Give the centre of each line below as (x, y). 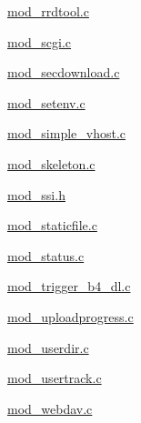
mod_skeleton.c (51, 163)
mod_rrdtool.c (48, 11)
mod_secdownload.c (64, 72)
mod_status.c (46, 255)
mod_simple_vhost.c (67, 133)
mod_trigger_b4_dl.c (69, 286)
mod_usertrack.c (55, 378)
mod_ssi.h (36, 194)
